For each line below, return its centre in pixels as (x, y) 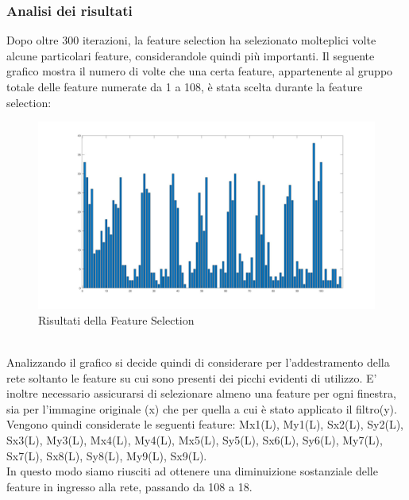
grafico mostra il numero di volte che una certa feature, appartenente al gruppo (200, 71)
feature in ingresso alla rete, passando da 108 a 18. (129, 486)
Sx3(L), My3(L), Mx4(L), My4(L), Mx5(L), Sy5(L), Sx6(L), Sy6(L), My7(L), (195, 439)
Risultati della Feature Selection (116, 319)
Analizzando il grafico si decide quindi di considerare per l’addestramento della (198, 362)
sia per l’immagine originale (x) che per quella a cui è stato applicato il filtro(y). (202, 408)
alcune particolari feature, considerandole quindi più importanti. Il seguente (191, 55)
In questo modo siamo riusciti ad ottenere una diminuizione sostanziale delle (192, 471)
